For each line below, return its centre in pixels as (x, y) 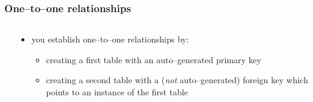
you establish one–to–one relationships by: (110, 39)
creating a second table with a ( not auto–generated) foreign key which (177, 80)
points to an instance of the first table (117, 92)
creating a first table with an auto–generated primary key (154, 59)
